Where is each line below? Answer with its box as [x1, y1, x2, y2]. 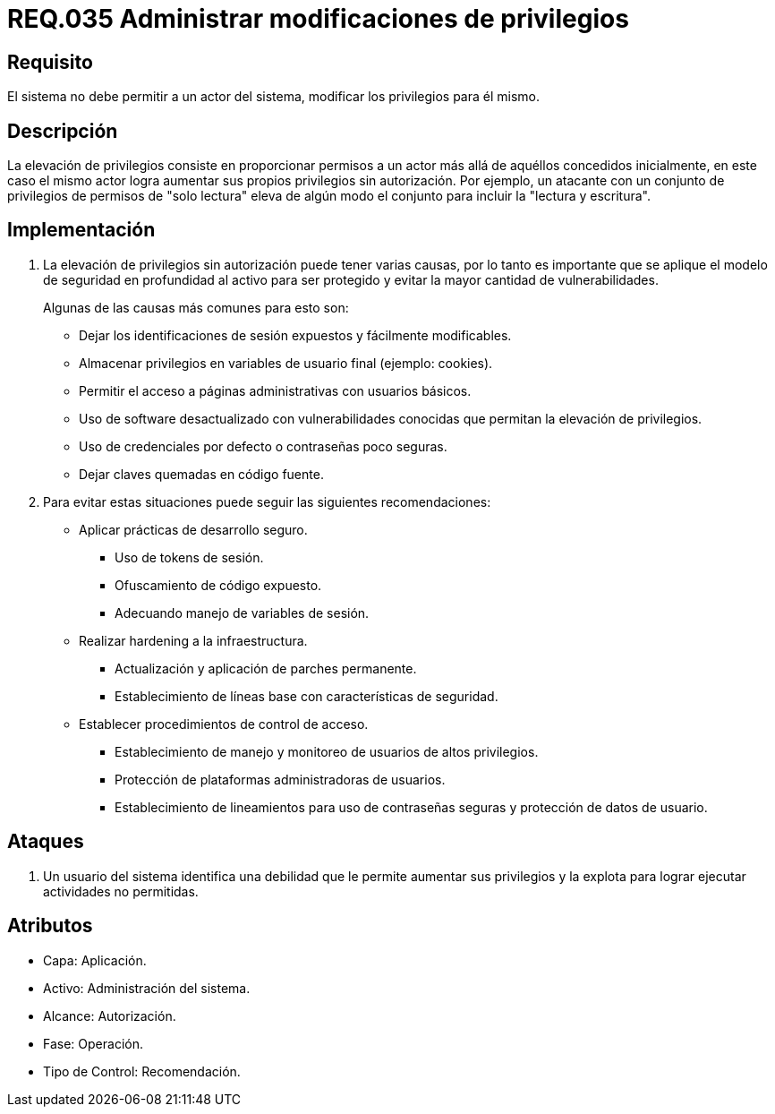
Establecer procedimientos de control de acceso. [79, 716, 369, 732]
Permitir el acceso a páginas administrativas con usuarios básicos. [79, 382, 472, 398]
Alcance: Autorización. [43, 1007, 176, 1024]
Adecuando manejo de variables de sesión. [115, 604, 370, 621]
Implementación [7, 219, 156, 242]
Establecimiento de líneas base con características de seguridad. [115, 688, 498, 704]
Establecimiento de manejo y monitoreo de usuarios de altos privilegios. [115, 743, 539, 759]
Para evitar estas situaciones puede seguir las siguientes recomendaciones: [43, 493, 491, 510]
